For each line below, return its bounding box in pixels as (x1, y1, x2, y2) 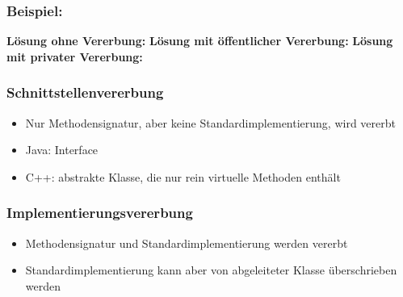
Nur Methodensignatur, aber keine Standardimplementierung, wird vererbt (25, 114, 396, 131)
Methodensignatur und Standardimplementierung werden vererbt (25, 234, 348, 251)
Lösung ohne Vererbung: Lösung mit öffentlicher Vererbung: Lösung (6, 32, 393, 49)
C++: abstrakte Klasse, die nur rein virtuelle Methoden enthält (25, 168, 341, 185)
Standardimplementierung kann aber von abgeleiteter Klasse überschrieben (25, 261, 397, 278)
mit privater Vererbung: (6, 48, 143, 65)
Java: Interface (25, 141, 99, 158)
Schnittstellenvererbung (6, 82, 164, 102)
